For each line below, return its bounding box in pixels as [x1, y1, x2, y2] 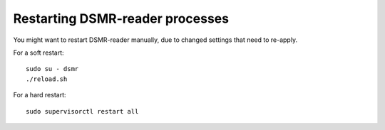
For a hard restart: [13, 91, 67, 99]
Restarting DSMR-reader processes [13, 11, 230, 26]
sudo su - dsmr [26, 65, 79, 73]
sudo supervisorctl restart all [26, 107, 139, 115]
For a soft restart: [13, 48, 64, 57]
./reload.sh [26, 75, 68, 83]
